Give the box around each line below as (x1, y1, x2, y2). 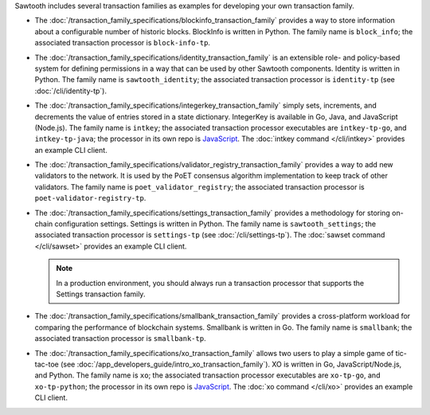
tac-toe (34, 359, 59, 369)
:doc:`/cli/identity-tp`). (34, 86, 107, 96)
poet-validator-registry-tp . (34, 194, 147, 203)
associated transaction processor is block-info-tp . (34, 38, 211, 48)
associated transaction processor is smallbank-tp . (34, 334, 206, 343)
